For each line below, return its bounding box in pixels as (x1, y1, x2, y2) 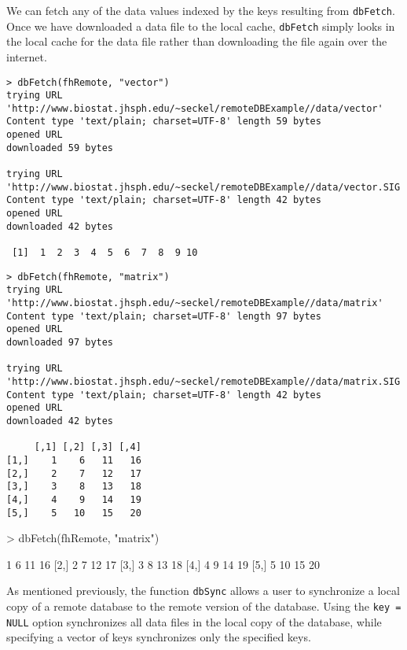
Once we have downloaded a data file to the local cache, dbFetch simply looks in (6, 17, 395, 34)
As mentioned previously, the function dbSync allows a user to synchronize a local (6, 582, 400, 599)
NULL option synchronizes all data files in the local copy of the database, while (6, 613, 382, 630)
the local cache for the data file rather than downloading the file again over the (6, 33, 387, 50)
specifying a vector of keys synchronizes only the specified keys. (6, 629, 311, 645)
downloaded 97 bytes (6, 336, 114, 348)
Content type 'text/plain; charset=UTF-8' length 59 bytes (6, 116, 321, 127)
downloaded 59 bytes (6, 142, 114, 153)
